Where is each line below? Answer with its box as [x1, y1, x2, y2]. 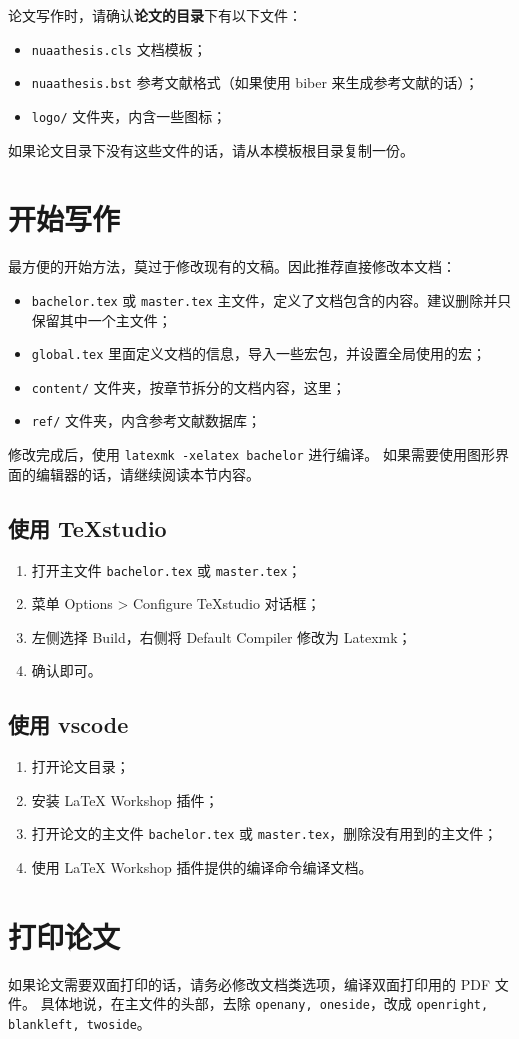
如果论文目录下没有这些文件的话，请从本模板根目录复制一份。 [8, 139, 414, 160]
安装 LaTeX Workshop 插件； [31, 789, 219, 810]
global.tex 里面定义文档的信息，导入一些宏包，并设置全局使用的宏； [31, 343, 487, 364]
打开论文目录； [31, 756, 130, 777]
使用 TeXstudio [8, 512, 167, 543]
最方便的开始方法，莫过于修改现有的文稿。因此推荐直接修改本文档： [8, 256, 456, 277]
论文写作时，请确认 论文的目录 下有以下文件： [8, 5, 302, 25]
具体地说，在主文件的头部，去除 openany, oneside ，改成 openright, [40, 993, 489, 1014]
